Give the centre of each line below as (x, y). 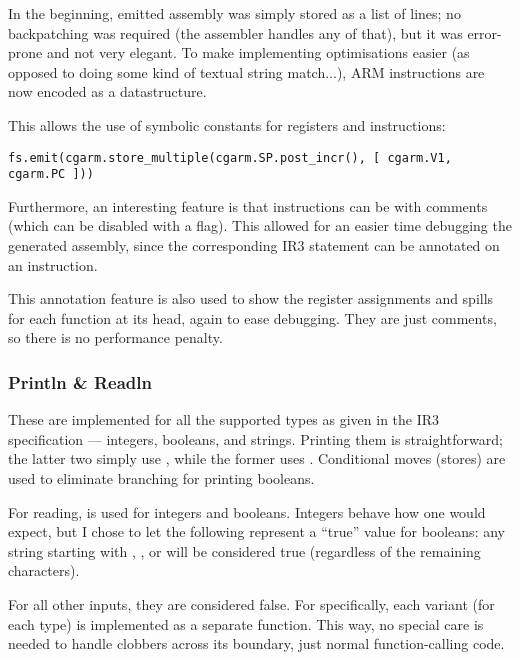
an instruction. (53, 264)
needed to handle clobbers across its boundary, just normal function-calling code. (256, 643)
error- (484, 32)
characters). (44, 570)
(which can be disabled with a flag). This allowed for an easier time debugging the (260, 225)
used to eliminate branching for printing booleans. (161, 478)
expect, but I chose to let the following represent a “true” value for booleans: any (256, 531)
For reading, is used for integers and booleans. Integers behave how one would (247, 511)
